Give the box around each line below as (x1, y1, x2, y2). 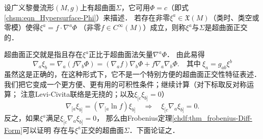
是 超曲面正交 (204, 22, 248, 33)
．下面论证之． (129, 124, 179, 135)
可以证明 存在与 (22, 124, 75, 135)
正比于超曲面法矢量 (89, 49, 153, 60)
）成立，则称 (143, 22, 186, 33)
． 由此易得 (167, 49, 205, 60)
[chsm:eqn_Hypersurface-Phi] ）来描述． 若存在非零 (4, 12, 170, 22)
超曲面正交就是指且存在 (4, 49, 83, 60)
